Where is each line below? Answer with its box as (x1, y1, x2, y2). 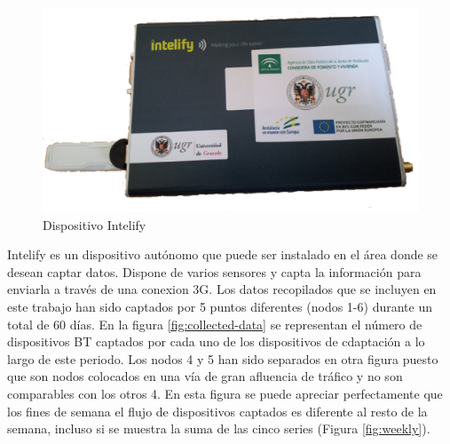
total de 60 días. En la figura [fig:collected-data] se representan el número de (7, 314, 422, 333)
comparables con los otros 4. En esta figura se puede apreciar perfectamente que (7, 384, 443, 402)
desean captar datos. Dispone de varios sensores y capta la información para (7, 262, 422, 281)
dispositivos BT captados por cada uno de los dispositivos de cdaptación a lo (7, 332, 425, 351)
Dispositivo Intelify (43, 215, 146, 234)
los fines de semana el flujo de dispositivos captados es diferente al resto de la (7, 401, 428, 420)
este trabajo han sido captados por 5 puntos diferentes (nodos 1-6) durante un (7, 297, 432, 316)
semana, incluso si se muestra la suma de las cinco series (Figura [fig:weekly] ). (7, 419, 430, 438)
